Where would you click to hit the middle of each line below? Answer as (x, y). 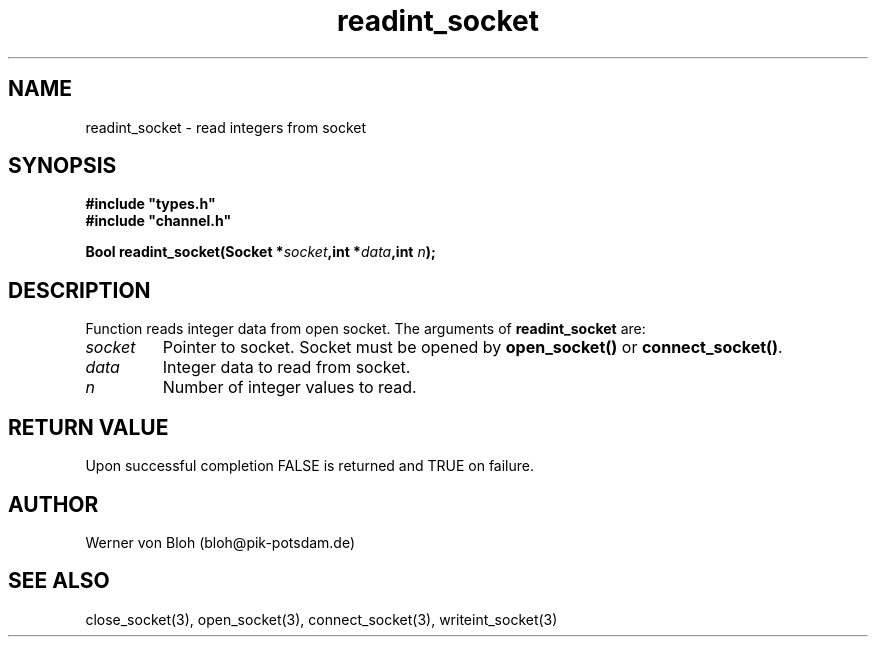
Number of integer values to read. (289, 387)
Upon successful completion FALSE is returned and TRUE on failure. (310, 466)
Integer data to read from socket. (286, 367)
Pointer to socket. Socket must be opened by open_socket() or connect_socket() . (472, 347)
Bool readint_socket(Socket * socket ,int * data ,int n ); (260, 252)
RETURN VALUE (88, 427)
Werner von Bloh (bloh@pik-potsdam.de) (220, 542)
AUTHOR (53, 504)
